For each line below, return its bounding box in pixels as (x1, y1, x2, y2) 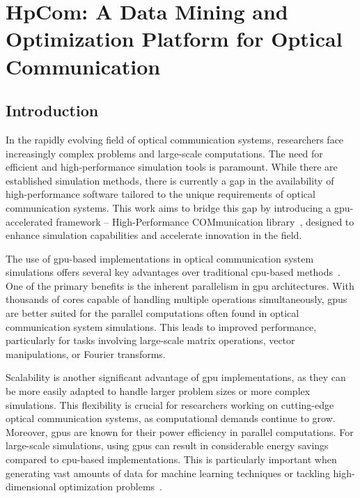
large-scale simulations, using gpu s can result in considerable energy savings (6, 438, 329, 453)
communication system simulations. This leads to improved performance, (6, 319, 317, 334)
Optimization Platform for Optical (6, 24, 343, 53)
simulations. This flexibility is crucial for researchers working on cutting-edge (6, 397, 334, 412)
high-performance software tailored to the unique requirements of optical (6, 187, 315, 201)
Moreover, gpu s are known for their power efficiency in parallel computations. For (6, 424, 354, 439)
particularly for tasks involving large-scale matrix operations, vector (6, 333, 295, 348)
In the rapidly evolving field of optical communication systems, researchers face (6, 132, 344, 146)
